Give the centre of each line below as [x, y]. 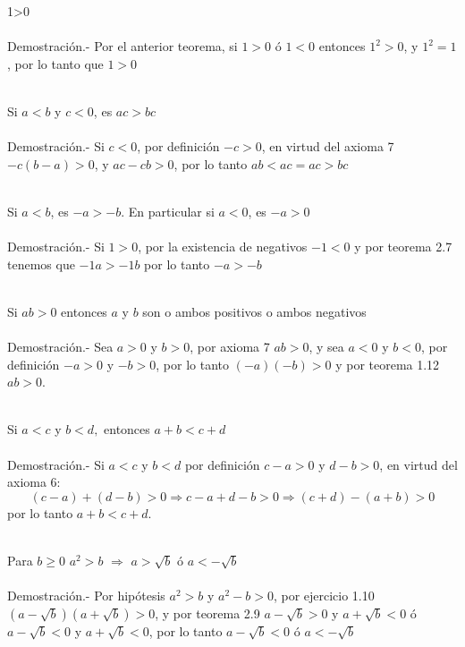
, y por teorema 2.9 [207, 613]
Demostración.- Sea [60, 347]
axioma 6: [34, 482]
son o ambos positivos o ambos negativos [254, 311]
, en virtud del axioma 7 [328, 146]
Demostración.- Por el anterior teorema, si [123, 46]
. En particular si [168, 211]
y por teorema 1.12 [388, 364]
